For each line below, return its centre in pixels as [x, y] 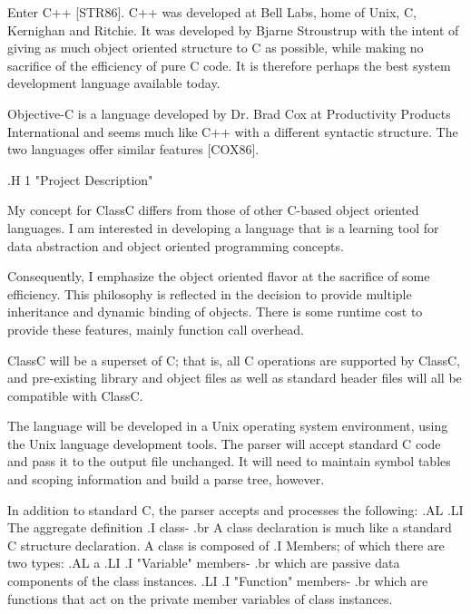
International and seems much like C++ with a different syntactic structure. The [233, 131]
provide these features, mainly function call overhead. [156, 329]
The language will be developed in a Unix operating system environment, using [228, 426]
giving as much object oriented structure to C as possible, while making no [216, 48]
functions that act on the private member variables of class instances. [200, 598]
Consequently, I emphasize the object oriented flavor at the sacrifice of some [219, 276]
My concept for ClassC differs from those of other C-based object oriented [213, 210]
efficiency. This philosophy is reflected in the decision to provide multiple [210, 293]
